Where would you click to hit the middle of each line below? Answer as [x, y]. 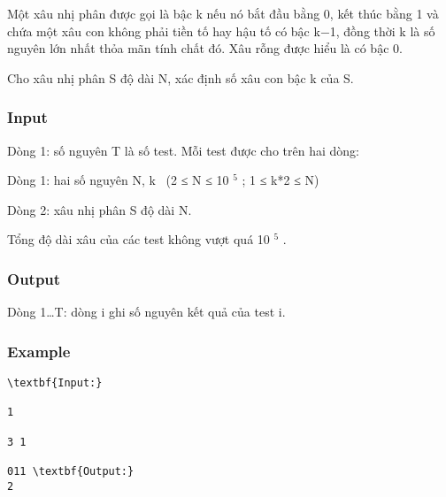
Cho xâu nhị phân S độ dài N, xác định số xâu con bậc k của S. [181, 77]
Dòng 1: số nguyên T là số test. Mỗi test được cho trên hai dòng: [183, 150]
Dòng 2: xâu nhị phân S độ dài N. [100, 209]
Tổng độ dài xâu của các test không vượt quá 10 [138, 239]
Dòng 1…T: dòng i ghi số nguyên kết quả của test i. [146, 312]
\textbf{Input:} [55, 383]
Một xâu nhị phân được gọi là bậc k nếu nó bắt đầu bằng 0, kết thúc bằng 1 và [223, 13]
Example [39, 351]
